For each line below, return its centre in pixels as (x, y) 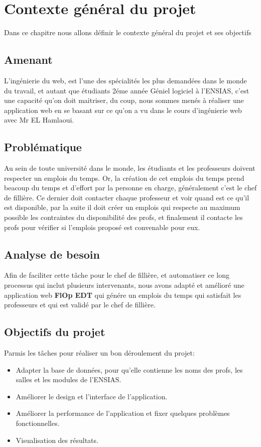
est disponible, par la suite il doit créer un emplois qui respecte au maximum (122, 207)
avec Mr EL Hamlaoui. (39, 120)
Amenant (28, 60)
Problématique (43, 147)
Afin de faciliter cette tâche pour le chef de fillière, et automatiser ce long (117, 275)
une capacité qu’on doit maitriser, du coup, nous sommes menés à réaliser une (124, 100)
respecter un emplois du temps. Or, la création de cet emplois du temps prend (124, 178)
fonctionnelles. (38, 423)
